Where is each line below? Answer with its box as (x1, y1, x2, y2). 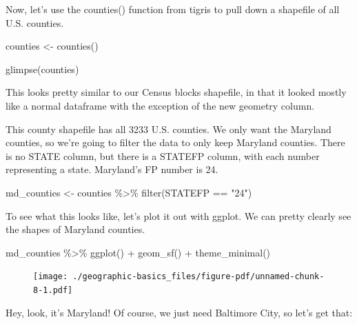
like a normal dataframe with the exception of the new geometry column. (6, 98, 315, 112)
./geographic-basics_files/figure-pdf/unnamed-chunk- (72, 272, 325, 282)
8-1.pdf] (33, 285, 73, 295)
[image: (33, 272, 68, 282)
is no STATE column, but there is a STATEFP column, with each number (6, 148, 320, 163)
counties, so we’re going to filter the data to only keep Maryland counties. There (6, 135, 345, 150)
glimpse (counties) (6, 61, 79, 76)
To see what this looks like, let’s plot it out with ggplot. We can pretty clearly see (6, 208, 351, 223)
